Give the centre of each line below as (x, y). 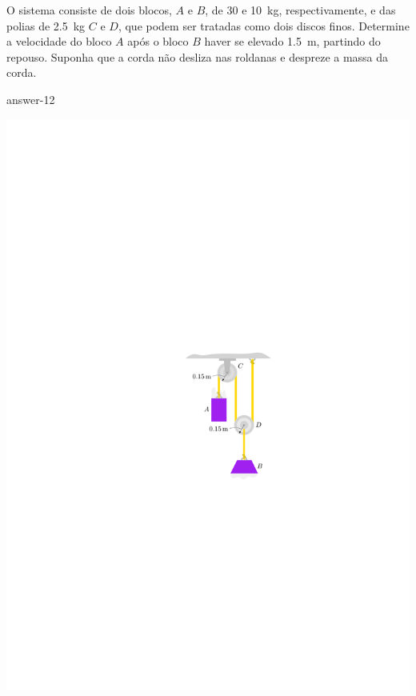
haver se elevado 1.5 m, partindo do (292, 41)
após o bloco (158, 41)
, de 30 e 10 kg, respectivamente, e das (300, 10)
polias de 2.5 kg (46, 25)
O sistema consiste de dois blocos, (89, 10)
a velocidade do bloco (59, 41)
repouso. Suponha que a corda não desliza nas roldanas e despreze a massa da (198, 56)
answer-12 (31, 99)
